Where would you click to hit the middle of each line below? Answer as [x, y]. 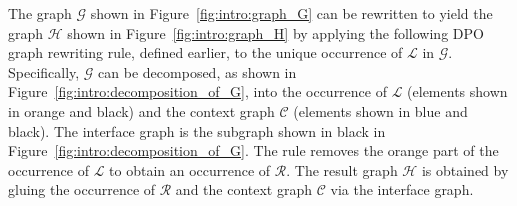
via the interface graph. [402, 189]
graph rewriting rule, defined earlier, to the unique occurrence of [205, 52]
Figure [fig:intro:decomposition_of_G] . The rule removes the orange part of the [253, 150]
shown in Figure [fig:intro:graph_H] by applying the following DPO [275, 32]
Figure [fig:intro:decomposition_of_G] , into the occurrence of [197, 91]
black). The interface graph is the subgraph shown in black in [197, 130]
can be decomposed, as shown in [197, 71]
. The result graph [342, 169]
